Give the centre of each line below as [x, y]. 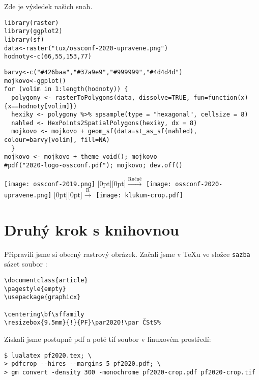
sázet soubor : [26, 264]
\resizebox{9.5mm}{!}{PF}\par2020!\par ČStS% [82, 323]
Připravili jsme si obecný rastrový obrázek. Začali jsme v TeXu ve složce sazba [127, 254]
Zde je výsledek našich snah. [48, 6]
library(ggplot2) [33, 31]
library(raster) [32, 23]
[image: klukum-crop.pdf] [139, 195]
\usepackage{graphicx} [42, 297]
